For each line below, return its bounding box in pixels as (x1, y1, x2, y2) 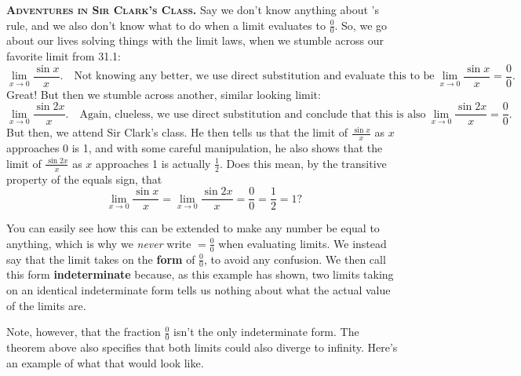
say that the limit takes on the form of (6, 250, 195, 267)
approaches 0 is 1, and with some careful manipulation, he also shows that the (6, 140, 383, 156)
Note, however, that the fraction (6, 323, 161, 340)
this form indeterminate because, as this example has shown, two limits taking (6, 266, 394, 283)
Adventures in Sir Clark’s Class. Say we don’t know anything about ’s (6, 2, 379, 17)
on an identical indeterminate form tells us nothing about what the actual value (6, 282, 391, 298)
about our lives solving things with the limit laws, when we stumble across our (6, 32, 384, 49)
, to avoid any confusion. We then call (204, 250, 386, 267)
